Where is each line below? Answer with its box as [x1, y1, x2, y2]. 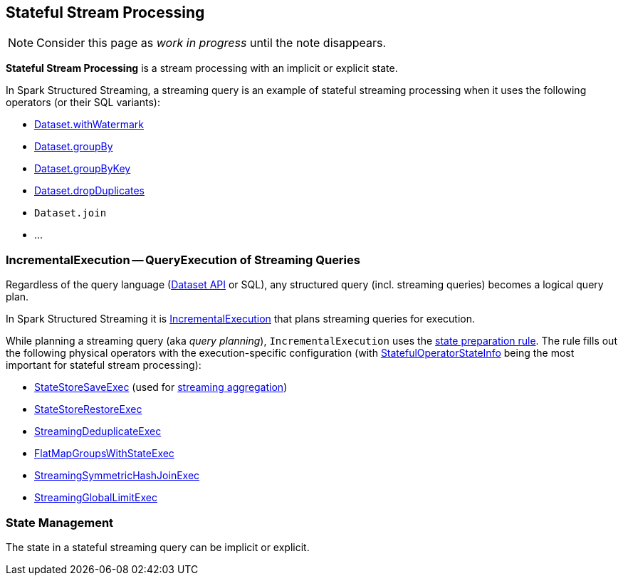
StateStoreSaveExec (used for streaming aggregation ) [34, 381, 288, 394]
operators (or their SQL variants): [6, 96, 160, 109]
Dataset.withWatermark [34, 118, 144, 131]
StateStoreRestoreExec [34, 403, 142, 416]
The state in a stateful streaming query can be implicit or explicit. [6, 540, 310, 553]
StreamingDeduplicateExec [34, 425, 162, 438]
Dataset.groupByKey [34, 162, 131, 175]
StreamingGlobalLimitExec [34, 491, 157, 504]
